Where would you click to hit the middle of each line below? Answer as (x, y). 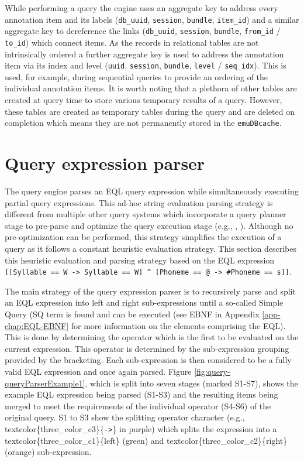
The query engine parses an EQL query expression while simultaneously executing (152, 191)
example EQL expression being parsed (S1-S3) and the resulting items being (141, 394)
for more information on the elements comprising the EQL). (178, 325)
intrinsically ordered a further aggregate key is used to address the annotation (144, 54)
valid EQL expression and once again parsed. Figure (98, 371)
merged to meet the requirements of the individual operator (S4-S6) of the (138, 405)
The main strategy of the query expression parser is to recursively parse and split (150, 291)
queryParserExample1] (45, 383)
